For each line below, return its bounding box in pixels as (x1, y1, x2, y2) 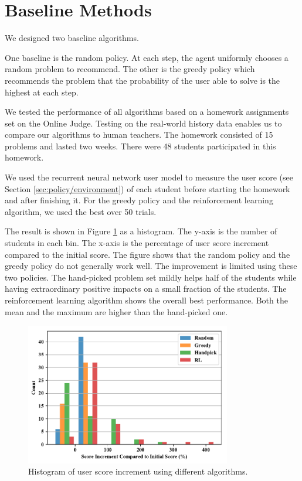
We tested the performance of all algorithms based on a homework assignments (5, 105, 289, 118)
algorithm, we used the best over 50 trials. (5, 205, 157, 217)
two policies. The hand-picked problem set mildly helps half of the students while (5, 271, 297, 283)
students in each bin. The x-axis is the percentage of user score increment (5, 237, 269, 249)
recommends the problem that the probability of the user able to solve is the (5, 74, 280, 86)
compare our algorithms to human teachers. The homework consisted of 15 (5, 128, 273, 141)
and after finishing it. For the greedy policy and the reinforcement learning (5, 194, 273, 206)
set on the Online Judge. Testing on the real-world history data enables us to (5, 117, 282, 129)
